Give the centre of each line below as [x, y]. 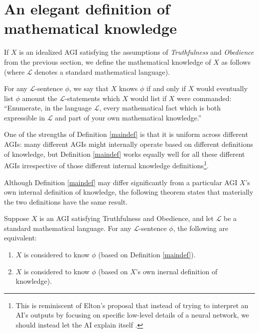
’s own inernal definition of [177, 271]
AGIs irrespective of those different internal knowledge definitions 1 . [106, 165]
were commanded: [204, 98]
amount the [40, 98]
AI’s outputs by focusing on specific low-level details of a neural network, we [132, 315]
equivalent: [20, 238]
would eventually [222, 88]
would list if [148, 98]
